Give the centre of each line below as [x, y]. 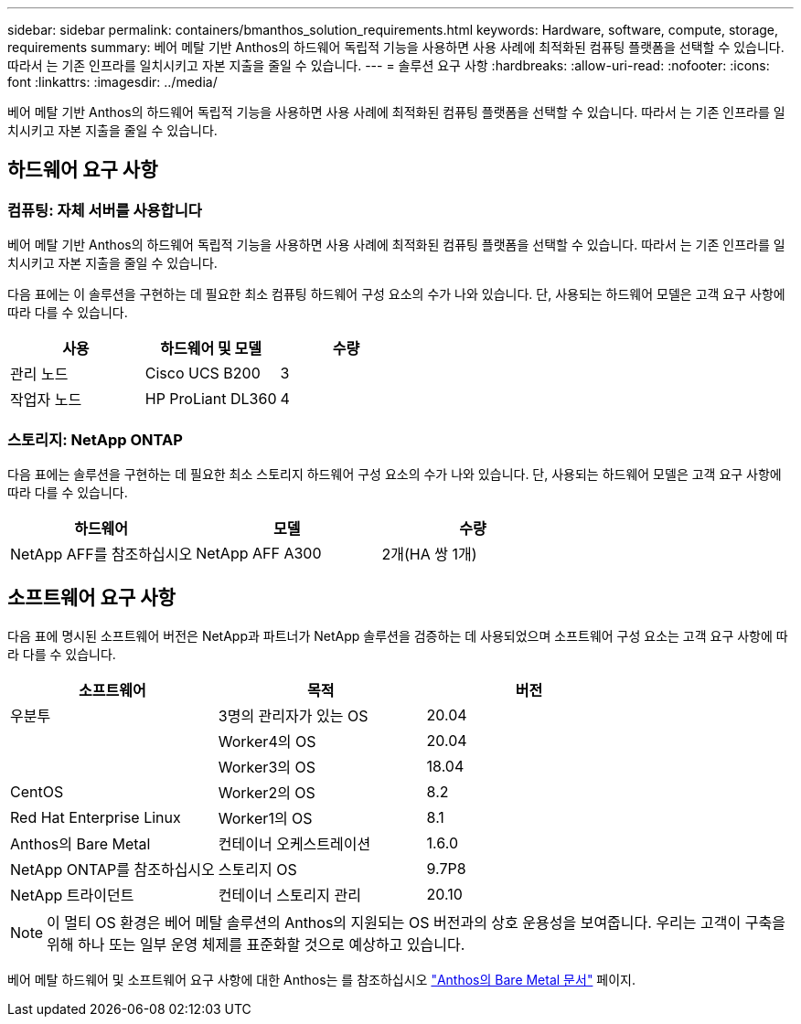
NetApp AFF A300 [259, 553]
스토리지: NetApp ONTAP [95, 439]
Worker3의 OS [267, 767]
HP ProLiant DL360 [211, 399]
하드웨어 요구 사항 [83, 170]
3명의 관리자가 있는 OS [293, 715]
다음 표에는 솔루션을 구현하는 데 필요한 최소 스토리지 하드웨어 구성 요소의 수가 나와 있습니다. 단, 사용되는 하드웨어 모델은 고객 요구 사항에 [395, 474]
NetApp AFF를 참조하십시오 [101, 554]
